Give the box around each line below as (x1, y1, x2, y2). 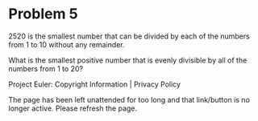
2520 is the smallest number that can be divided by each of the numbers (8, 31, 250, 41)
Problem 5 (8, 5, 78, 23)
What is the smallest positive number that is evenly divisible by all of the (8, 55, 248, 65)
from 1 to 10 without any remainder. (8, 39, 125, 49)
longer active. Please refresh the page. (8, 103, 138, 113)
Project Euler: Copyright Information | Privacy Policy (8, 79, 181, 89)
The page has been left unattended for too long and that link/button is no (8, 95, 250, 104)
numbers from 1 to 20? (8, 63, 83, 73)
